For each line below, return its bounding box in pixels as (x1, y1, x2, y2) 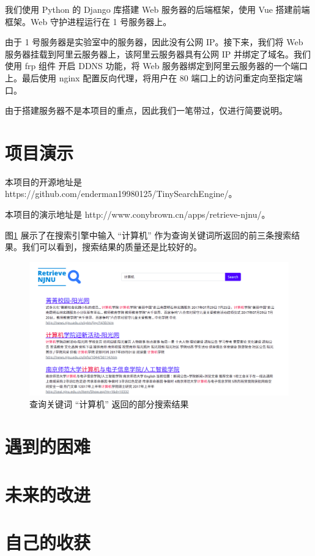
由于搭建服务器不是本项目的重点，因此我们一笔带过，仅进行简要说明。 (5, 104, 287, 117)
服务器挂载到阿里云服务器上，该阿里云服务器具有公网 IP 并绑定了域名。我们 (5, 47, 311, 60)
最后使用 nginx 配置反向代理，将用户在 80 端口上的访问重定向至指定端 (21, 71, 303, 84)
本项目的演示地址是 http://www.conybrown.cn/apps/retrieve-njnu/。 (5, 208, 270, 221)
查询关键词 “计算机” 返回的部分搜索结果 (29, 398, 189, 410)
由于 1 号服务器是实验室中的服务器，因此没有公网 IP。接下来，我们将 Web (5, 35, 303, 48)
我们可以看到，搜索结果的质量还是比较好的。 (21, 240, 202, 253)
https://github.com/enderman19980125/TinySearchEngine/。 (5, 187, 237, 200)
